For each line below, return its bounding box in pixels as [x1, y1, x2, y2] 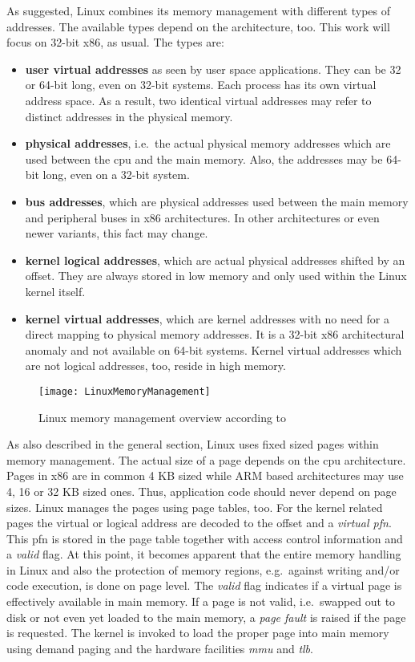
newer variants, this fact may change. [25, 225, 208, 242]
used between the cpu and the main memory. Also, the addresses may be [25, 150, 383, 167]
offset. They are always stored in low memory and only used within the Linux [25, 267, 407, 284]
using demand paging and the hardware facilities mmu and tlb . [6, 640, 313, 656]
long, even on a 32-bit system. [42, 166, 190, 183]
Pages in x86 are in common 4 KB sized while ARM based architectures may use [6, 467, 404, 484]
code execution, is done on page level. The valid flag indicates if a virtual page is [6, 577, 402, 594]
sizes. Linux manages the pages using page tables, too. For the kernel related [6, 498, 383, 515]
